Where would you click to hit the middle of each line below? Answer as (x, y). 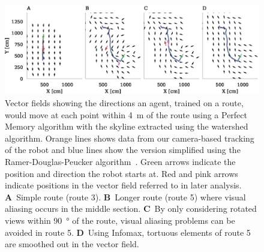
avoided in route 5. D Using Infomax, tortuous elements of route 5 (128, 232)
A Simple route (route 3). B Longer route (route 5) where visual (125, 196)
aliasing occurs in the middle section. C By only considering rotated (131, 208)
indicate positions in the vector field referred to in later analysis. (123, 185)
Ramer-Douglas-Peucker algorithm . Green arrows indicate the (120, 162)
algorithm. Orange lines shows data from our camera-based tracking (130, 138)
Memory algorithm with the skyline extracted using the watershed (127, 126)
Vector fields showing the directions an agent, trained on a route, (124, 103)
